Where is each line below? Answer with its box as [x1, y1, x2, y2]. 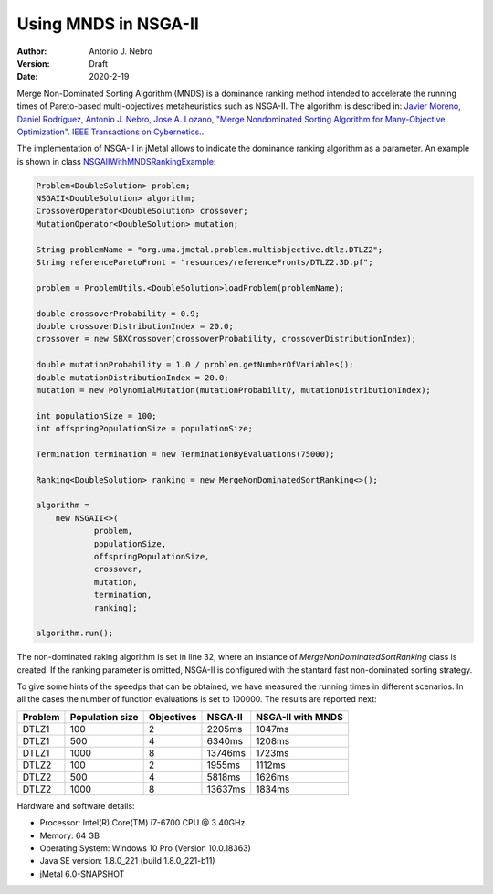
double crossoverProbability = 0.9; [36, 308, 201, 319]
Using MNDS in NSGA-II [16, 14, 200, 34]
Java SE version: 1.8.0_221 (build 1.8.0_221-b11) [39, 856, 215, 867]
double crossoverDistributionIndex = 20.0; [36, 321, 235, 331]
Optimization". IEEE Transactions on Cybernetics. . [16, 126, 205, 137]
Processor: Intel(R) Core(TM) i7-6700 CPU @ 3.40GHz [39, 817, 246, 828]
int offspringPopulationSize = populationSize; [36, 423, 253, 434]
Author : [16, 46, 47, 57]
